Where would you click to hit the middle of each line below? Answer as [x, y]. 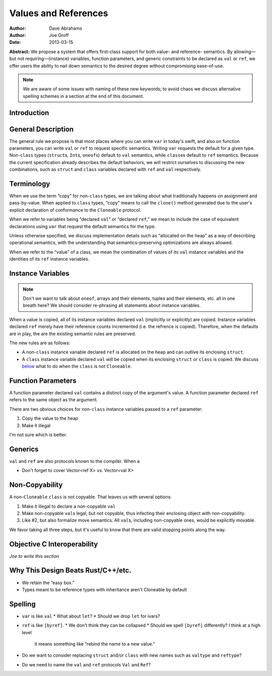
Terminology [30, 184]
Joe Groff [59, 35]
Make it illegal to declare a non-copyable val [69, 506]
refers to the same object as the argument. [54, 400]
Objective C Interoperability [54, 544]
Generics [24, 449]
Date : [15, 42]
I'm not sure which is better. [38, 435]
